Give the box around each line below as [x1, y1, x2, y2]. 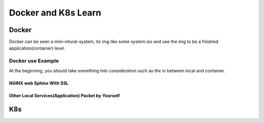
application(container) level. [9, 45, 66, 51]
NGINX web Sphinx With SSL [9, 80, 69, 86]
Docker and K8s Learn [9, 7, 101, 18]
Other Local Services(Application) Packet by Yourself [9, 92, 120, 98]
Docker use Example [9, 57, 59, 64]
